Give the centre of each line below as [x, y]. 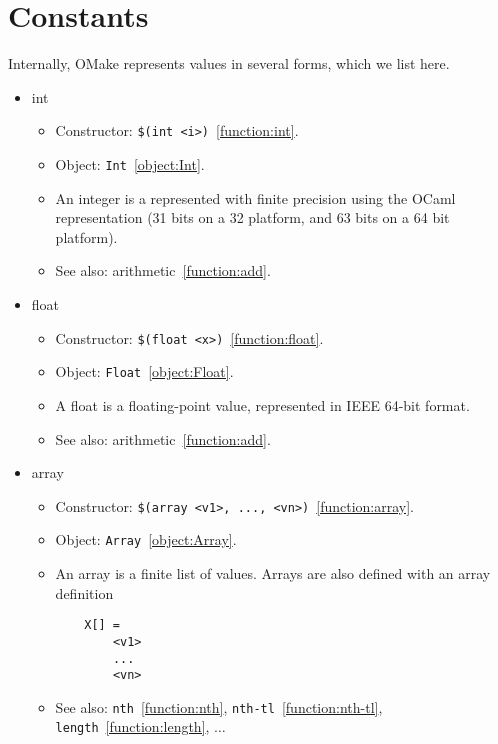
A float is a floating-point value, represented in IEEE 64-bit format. [262, 404]
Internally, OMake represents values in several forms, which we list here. [229, 63]
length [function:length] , [132, 726]
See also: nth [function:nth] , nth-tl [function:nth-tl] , [219, 706]
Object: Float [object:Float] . [144, 371]
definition [84, 592]
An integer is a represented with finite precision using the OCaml [255, 197]
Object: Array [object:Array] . [146, 539]
